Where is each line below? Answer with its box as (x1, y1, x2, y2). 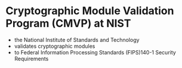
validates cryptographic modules (14, 43, 95, 50)
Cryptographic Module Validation (5, 4, 174, 18)
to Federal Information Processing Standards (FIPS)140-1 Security (14, 48, 177, 56)
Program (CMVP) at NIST (5, 17, 131, 30)
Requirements (14, 55, 49, 62)
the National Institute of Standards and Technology (14, 36, 140, 43)
